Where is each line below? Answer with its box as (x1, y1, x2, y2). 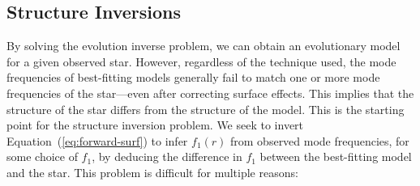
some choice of (6, 148, 78, 165)
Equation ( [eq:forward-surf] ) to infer (6, 132, 188, 149)
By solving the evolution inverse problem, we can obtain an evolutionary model (6, 37, 401, 54)
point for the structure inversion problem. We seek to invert (6, 116, 304, 133)
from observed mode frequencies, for (230, 132, 409, 149)
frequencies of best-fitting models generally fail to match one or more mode (6, 69, 380, 86)
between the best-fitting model (259, 148, 412, 165)
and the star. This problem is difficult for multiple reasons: (6, 163, 298, 180)
